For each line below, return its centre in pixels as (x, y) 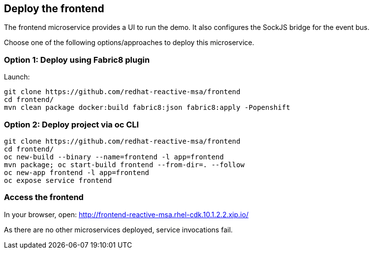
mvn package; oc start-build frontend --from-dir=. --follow (124, 164)
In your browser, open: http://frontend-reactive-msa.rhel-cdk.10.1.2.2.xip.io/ (126, 214)
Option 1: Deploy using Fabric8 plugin (77, 60)
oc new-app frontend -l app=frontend (77, 172)
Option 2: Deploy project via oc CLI (72, 124)
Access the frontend (44, 197)
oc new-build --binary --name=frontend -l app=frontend (114, 157)
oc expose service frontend (58, 180)
